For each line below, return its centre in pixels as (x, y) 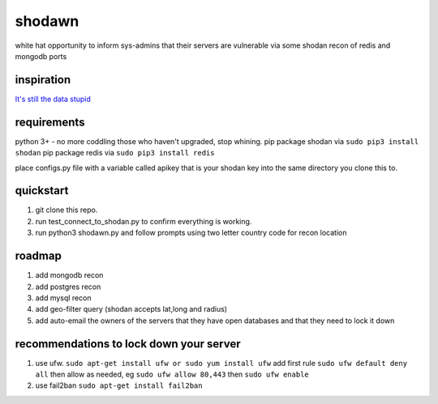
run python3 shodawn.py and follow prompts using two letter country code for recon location (191, 233)
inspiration (43, 80)
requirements (50, 122)
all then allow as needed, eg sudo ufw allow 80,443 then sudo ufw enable (172, 374)
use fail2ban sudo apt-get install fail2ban (119, 385)
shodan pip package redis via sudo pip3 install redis (115, 153)
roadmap (39, 256)
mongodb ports (41, 56)
